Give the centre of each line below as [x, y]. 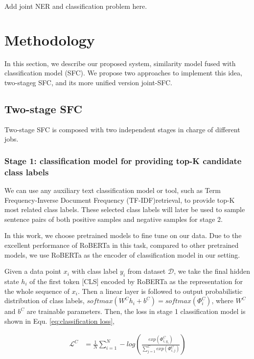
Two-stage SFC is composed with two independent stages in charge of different [122, 129]
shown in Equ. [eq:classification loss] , [60, 321]
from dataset [147, 271]
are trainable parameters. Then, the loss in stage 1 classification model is [136, 311]
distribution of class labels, [45, 300]
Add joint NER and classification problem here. [76, 6]
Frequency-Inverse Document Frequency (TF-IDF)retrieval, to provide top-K [120, 200]
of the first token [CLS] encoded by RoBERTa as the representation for [136, 281]
